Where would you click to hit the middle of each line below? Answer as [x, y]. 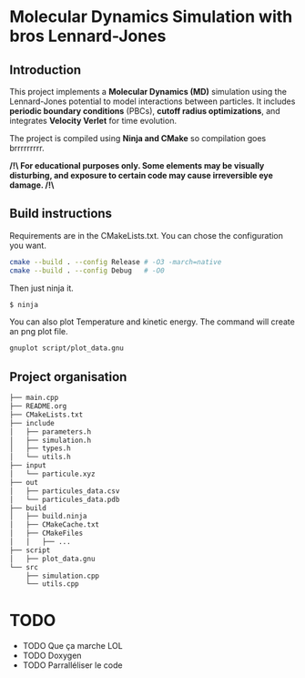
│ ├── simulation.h [51, 440]
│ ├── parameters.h [51, 431]
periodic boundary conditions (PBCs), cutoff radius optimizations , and [145, 111]
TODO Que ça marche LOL [72, 646]
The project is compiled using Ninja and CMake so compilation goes [138, 138]
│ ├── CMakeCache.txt [55, 525]
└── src [24, 567]
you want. [28, 245]
